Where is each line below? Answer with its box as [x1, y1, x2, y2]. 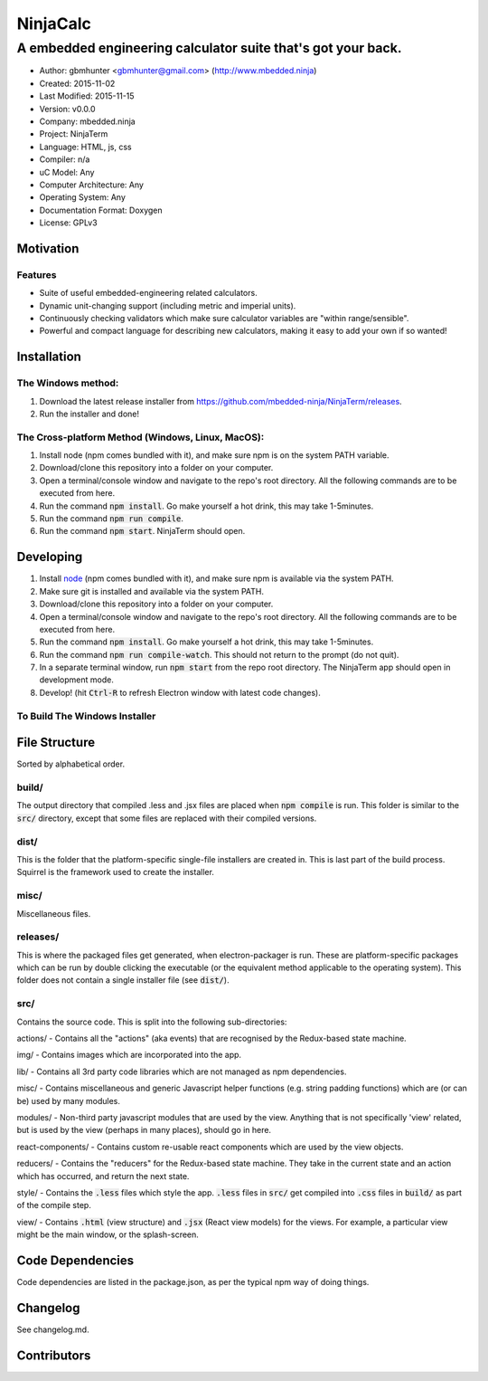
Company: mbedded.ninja [39, 116, 136, 127]
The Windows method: [16, 376, 119, 389]
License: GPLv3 [39, 217, 99, 228]
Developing [16, 549, 83, 565]
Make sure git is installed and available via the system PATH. [39, 586, 264, 596]
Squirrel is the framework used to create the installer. [16, 867, 214, 878]
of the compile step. [16, 1200, 92, 1211]
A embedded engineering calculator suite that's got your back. [16, 40, 402, 56]
